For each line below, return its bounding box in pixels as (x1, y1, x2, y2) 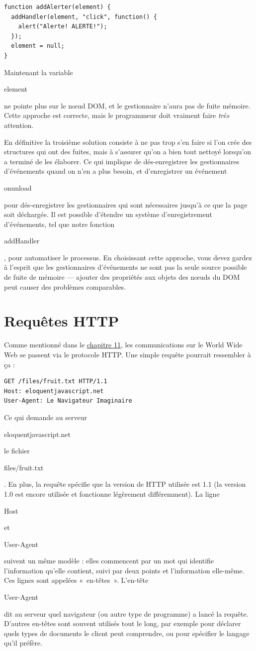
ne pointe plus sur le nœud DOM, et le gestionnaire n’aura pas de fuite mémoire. (4, 100, 251, 110)
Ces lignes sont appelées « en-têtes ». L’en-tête (4, 575, 149, 585)
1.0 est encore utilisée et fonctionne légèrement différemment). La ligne (4, 488, 220, 499)
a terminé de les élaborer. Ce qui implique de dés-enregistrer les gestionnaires (4, 156, 240, 166)
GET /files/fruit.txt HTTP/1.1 (4, 378, 107, 385)
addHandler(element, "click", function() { (11, 13, 157, 20)
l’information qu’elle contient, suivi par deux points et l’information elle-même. (4, 565, 245, 575)
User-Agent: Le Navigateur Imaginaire (4, 397, 132, 405)
